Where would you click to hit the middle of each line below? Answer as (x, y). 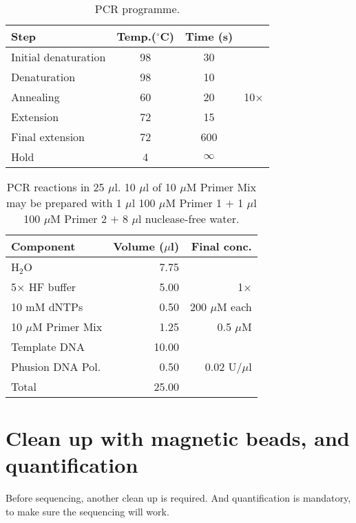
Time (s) (209, 36)
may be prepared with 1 (64, 203)
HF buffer (52, 287)
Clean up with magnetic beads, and (178, 438)
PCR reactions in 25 (55, 187)
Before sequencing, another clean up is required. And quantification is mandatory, (178, 498)
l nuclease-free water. (189, 218)
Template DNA (48, 346)
